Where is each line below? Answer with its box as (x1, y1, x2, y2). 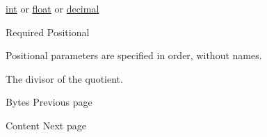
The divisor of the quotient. (6, 71, 123, 86)
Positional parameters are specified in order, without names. (6, 48, 262, 63)
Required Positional (6, 24, 90, 39)
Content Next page (6, 118, 86, 132)
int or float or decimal (6, 1, 99, 15)
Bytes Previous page (6, 95, 92, 109)
